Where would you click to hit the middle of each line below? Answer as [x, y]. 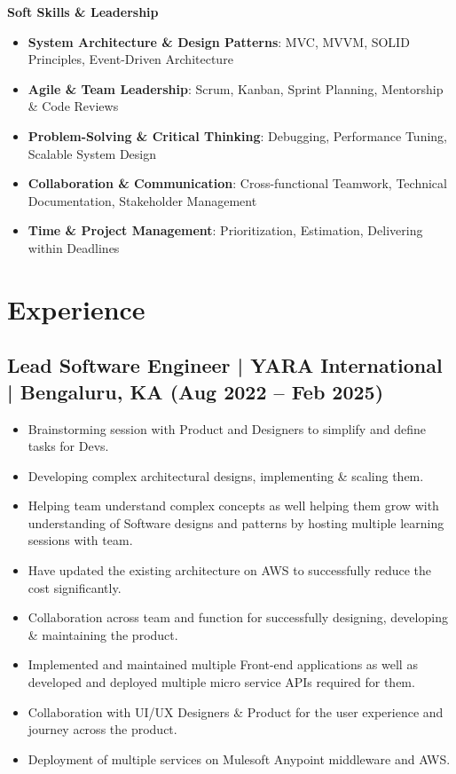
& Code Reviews [73, 106]
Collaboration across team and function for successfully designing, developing [238, 617]
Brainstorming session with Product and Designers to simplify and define [227, 428]
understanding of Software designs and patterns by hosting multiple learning [236, 522]
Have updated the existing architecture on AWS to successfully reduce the [230, 570]
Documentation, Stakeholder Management [142, 200]
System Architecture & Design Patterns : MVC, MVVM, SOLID [219, 41]
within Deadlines [74, 247]
